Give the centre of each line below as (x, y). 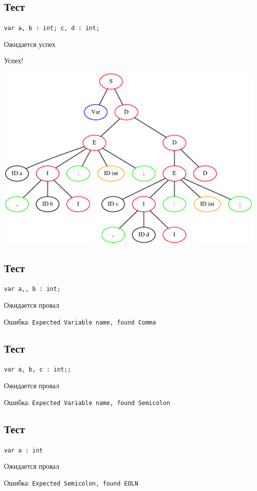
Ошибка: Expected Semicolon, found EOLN (71, 482)
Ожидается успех (30, 44)
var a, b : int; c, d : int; (52, 28)
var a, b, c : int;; (38, 370)
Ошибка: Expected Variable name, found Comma (80, 321)
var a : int (23, 450)
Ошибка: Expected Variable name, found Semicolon (87, 402)
